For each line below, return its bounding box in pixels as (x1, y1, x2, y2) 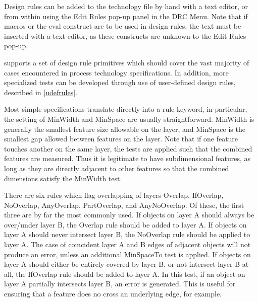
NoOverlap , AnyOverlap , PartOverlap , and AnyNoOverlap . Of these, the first (4, 199, 244, 210)
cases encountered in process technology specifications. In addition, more (4, 67, 229, 78)
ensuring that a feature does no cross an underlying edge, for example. (4, 288, 222, 299)
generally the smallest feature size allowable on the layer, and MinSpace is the (4, 123, 245, 134)
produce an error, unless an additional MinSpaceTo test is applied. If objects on (4, 249, 251, 259)
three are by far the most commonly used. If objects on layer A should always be (4, 209, 254, 220)
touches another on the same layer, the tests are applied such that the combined (4, 143, 252, 154)
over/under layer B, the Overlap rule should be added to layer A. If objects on (4, 219, 247, 230)
